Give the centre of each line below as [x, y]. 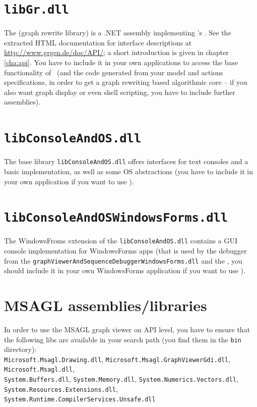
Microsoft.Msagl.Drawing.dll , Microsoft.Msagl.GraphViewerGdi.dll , [117, 359]
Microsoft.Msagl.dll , [39, 369]
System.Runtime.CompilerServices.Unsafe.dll [80, 400]
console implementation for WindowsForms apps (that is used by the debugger [125, 250]
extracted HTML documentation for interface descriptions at [98, 42]
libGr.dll [37, 10]
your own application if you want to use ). [69, 181]
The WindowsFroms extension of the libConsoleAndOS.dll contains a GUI [121, 241]
